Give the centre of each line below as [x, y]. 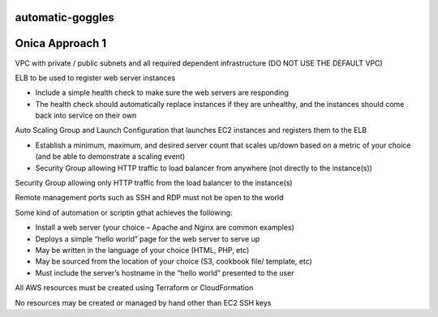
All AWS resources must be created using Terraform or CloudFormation [134, 288]
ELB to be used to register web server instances [95, 78]
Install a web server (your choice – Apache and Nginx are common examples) [165, 228]
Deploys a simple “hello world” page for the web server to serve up [148, 238]
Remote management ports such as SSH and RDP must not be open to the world [149, 198]
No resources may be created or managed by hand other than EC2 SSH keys [143, 302]
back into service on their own [86, 116]
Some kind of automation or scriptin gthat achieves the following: [124, 212]
